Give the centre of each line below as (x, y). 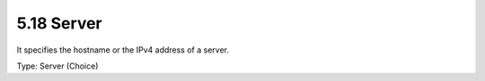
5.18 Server (59, 23)
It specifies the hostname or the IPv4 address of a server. (123, 50)
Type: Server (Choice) (57, 66)
